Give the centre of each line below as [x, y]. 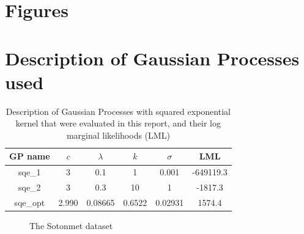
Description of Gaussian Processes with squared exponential [118, 111]
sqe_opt [30, 202]
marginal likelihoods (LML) [118, 135]
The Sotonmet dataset [71, 226]
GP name [30, 156]
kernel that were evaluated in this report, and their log [118, 123]
